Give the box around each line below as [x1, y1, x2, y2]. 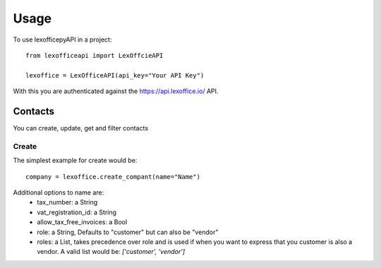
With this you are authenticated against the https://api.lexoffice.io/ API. [13, 87, 219, 95]
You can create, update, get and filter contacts [13, 124, 148, 133]
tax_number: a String [37, 198, 98, 207]
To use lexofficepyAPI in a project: [13, 35, 112, 44]
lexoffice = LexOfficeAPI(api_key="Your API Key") [25, 71, 205, 79]
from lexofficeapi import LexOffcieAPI [25, 51, 164, 59]
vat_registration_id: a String [37, 208, 116, 217]
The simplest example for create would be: [13, 156, 138, 165]
